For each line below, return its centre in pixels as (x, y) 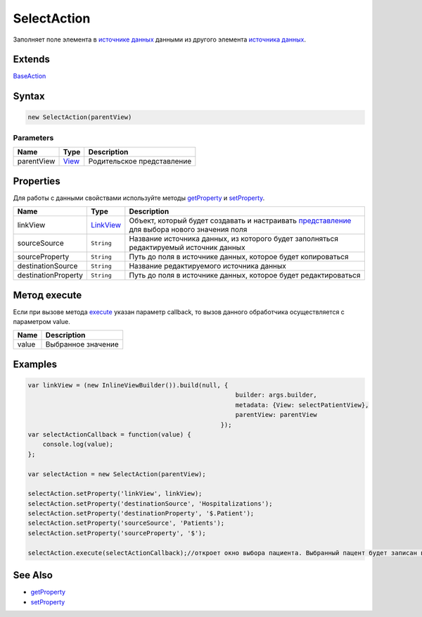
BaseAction (30, 76)
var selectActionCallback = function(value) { (109, 434)
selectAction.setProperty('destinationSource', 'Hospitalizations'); (150, 503)
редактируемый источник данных (187, 248)
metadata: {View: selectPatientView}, (302, 405)
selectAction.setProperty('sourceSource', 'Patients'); (126, 523)
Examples (35, 364)
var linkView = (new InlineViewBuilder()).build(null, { (128, 385)
